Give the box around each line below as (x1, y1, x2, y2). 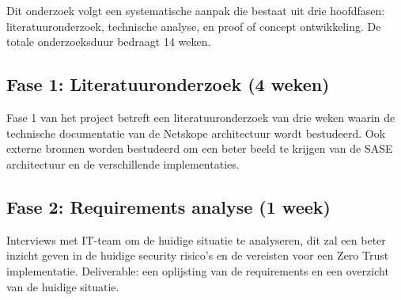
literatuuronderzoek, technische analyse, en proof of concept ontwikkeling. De (6, 17, 381, 34)
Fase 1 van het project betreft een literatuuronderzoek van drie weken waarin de (6, 109, 395, 126)
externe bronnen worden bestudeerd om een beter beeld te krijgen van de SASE (6, 140, 393, 157)
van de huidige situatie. (6, 278, 119, 294)
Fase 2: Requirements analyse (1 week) (6, 194, 331, 218)
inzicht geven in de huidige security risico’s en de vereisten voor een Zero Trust (6, 247, 389, 264)
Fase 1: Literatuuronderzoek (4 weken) (6, 72, 330, 97)
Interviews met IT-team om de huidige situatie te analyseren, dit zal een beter (6, 231, 386, 248)
